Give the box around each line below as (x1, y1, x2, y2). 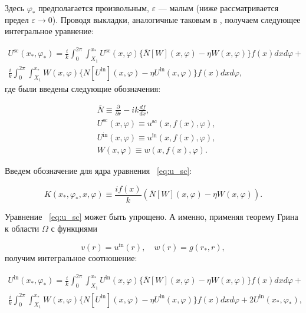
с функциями (51, 222, 98, 234)
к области (5, 222, 40, 234)
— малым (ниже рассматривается (158, 2, 279, 14)
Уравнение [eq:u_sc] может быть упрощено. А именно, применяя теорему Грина (5, 210, 298, 222)
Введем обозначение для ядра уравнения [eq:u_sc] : (5, 164, 192, 177)
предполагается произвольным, (38, 2, 149, 14)
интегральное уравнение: (5, 25, 94, 37)
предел (5, 13, 29, 25)
